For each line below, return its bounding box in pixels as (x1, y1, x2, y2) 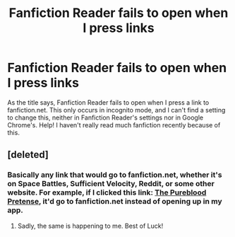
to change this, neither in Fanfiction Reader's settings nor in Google (7, 113, 203, 122)
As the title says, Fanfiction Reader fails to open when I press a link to (7, 98, 210, 107)
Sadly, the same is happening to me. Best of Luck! (17, 221, 164, 230)
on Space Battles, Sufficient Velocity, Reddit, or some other (7, 179, 215, 189)
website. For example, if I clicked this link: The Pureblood (7, 187, 207, 197)
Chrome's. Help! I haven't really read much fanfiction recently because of (7, 120, 221, 129)
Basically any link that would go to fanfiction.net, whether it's (7, 170, 222, 180)
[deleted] (7, 149, 49, 161)
